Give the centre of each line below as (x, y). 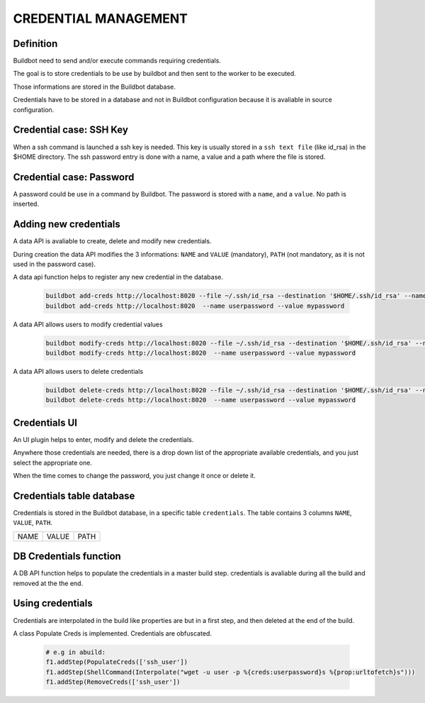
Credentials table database (74, 496)
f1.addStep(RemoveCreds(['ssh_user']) (113, 682)
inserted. (26, 204)
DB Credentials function (67, 557)
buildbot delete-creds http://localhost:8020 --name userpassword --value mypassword (201, 400)
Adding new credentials (67, 225)
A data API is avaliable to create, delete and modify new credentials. (112, 241)
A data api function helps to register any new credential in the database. (118, 277)
